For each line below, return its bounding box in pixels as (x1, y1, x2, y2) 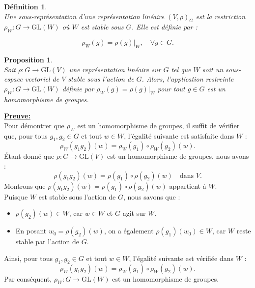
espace (4, 74, 23, 84)
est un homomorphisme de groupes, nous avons (107, 151, 249, 161)
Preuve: (4, 111, 30, 121)
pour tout (157, 83, 185, 93)
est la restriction (196, 11, 246, 21)
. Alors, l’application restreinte (142, 74, 234, 84)
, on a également (104, 226, 154, 236)
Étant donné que (4, 151, 55, 161)
